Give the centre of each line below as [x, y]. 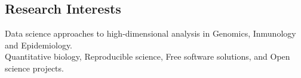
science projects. [34, 68]
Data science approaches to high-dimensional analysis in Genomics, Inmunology [150, 33]
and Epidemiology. [39, 45]
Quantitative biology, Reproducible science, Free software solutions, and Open [148, 56]
